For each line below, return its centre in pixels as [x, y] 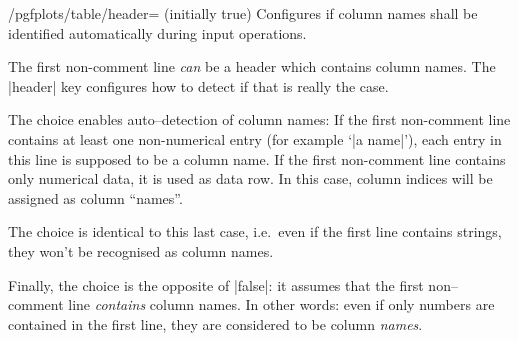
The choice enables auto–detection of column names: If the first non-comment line [259, 119]
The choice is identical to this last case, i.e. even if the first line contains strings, [255, 231]
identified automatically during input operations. [157, 32]
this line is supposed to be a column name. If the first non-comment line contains [257, 158]
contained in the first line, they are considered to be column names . [215, 323]
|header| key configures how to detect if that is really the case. [198, 85]
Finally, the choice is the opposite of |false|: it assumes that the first [216, 284]
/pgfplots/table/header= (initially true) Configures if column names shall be [243, 13]
